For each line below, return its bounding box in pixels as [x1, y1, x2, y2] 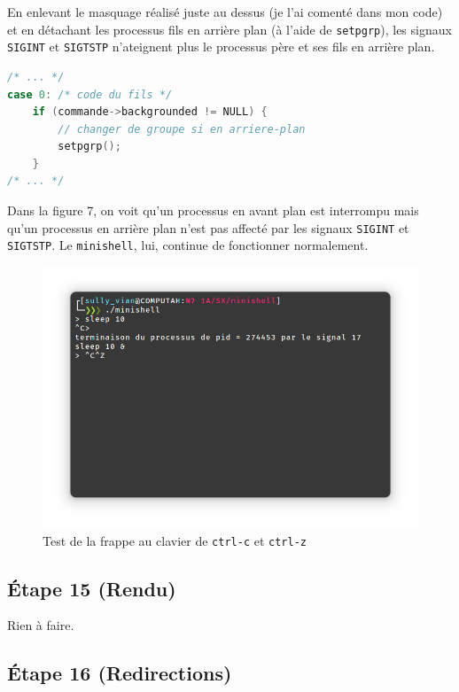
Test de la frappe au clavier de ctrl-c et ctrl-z [43, 531, 307, 549]
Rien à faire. [7, 616, 74, 634]
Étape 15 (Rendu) [7, 574, 176, 602]
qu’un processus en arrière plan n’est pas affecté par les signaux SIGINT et [7, 218, 409, 237]
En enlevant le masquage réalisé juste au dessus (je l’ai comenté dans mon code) [7, 3, 443, 20]
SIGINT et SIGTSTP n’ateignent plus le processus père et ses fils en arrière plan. [7, 37, 435, 56]
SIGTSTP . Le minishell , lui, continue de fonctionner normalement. [7, 236, 369, 254]
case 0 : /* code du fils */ [7, 88, 173, 101]
